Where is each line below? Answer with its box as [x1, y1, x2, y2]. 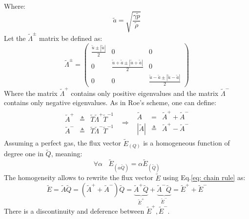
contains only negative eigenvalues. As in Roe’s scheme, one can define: [4, 97, 216, 108]
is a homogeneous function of [143, 138, 230, 148]
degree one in [4, 148, 43, 159]
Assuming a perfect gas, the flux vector [4, 138, 121, 148]
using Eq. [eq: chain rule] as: [163, 172, 246, 182]
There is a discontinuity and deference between [4, 205, 145, 216]
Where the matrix [4, 88, 58, 98]
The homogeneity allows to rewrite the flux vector [4, 172, 153, 182]
